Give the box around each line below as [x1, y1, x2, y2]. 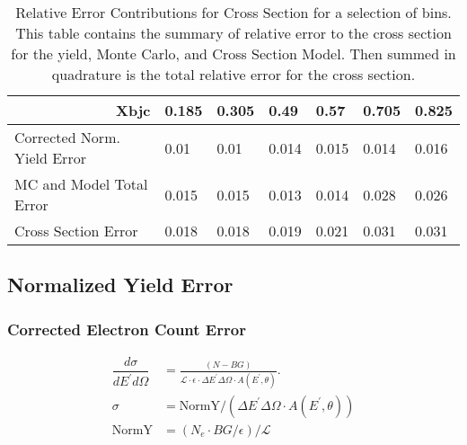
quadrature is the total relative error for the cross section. [51, 64, 416, 85]
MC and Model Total [14, 174, 148, 194]
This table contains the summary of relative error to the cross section [15, 22, 452, 43]
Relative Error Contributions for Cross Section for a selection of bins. [15, 2, 452, 22]
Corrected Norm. [14, 127, 120, 147]
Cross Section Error [14, 220, 138, 241]
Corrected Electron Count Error [7, 317, 246, 340]
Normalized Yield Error [7, 271, 233, 298]
